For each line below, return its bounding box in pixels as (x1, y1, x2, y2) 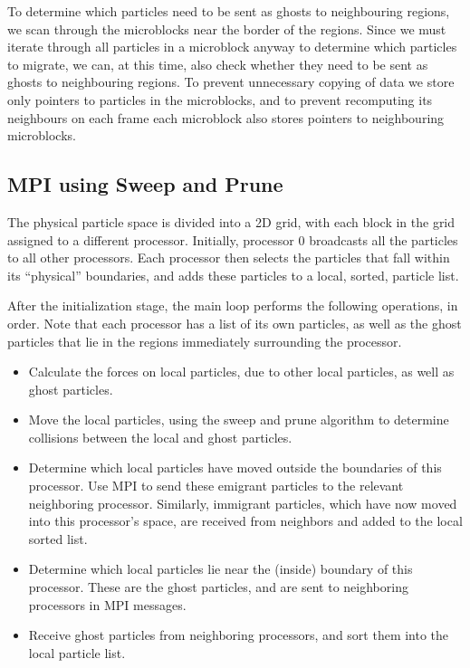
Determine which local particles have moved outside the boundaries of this (28, 458, 442, 477)
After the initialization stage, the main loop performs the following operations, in (7, 296, 458, 315)
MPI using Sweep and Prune (7, 170, 283, 198)
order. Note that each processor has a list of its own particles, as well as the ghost (7, 313, 462, 332)
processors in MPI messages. (28, 595, 187, 614)
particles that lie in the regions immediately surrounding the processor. (7, 331, 402, 350)
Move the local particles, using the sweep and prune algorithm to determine (28, 410, 449, 429)
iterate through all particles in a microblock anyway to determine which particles (7, 37, 457, 56)
